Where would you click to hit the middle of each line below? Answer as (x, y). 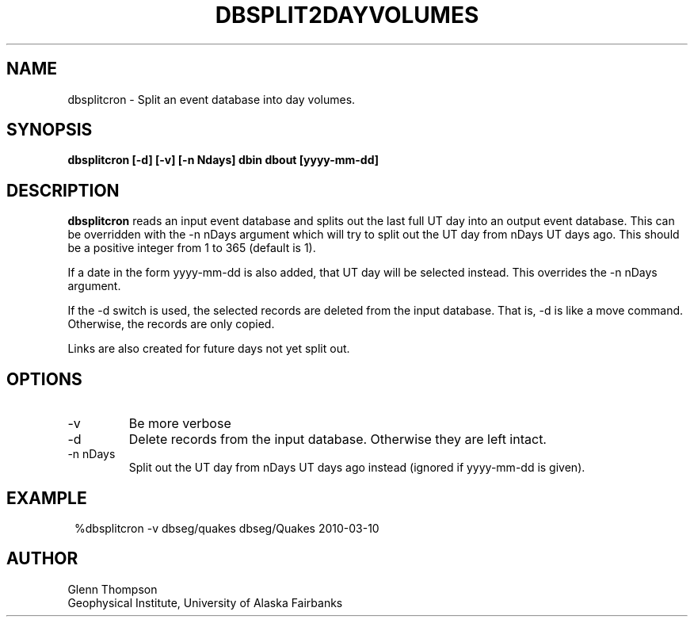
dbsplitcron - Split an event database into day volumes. (212, 99)
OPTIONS (44, 379)
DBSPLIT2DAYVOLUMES (347, 15)
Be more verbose (180, 424)
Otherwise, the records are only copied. (171, 324)
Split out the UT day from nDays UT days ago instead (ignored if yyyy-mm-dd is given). (357, 468)
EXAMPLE (47, 498)
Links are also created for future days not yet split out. (209, 349)
